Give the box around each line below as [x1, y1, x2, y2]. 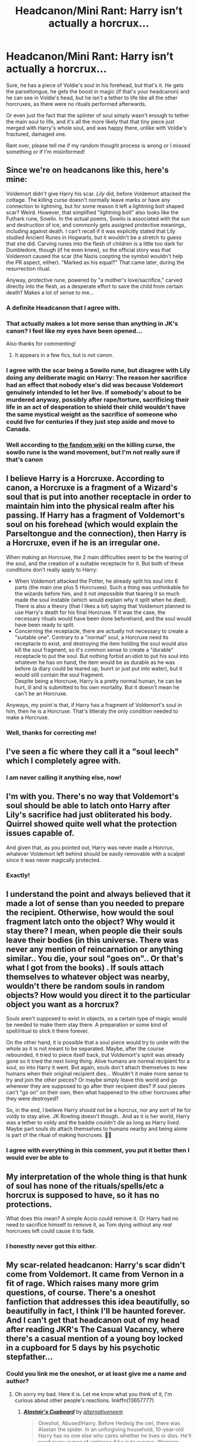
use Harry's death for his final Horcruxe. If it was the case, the [14, 609, 166, 616]
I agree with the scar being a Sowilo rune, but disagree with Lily [6, 366, 191, 374]
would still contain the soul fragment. [14, 671, 105, 678]
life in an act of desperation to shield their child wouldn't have [6, 403, 186, 411]
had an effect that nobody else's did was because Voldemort [6, 380, 183, 389]
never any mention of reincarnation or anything [6, 944, 183, 954]
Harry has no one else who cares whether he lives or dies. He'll [38, 1432, 192, 1439]
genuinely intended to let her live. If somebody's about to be [6, 388, 182, 396]
